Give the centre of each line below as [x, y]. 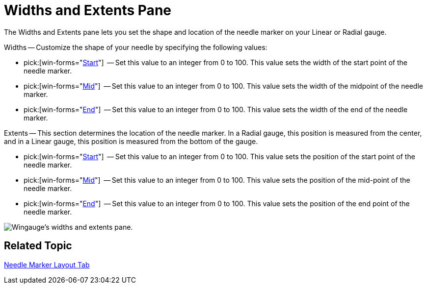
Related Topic [38, 246]
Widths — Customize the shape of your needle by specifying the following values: [136, 47]
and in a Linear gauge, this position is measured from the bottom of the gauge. [131, 141]
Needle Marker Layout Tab [47, 264]
